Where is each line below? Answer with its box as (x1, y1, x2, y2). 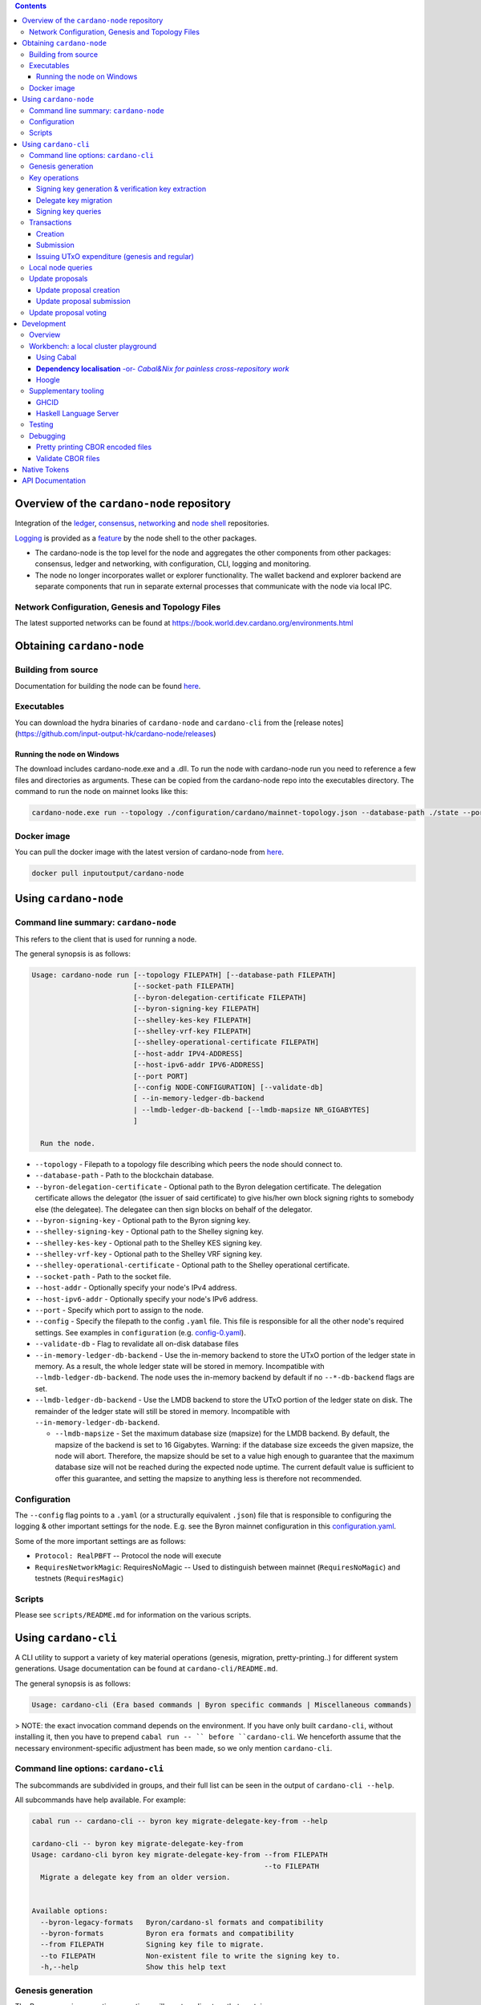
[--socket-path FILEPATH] (132, 982, 236, 990)
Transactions (29, 217, 72, 228)
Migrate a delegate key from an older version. (40, 1873, 231, 1882)
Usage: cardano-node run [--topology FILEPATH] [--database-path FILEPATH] (31, 970, 337, 980)
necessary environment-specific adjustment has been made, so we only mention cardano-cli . (14, 1743, 333, 1752)
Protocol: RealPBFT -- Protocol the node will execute (34, 1551, 222, 1561)
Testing (29, 419, 54, 429)
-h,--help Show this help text (40, 1962, 227, 1972)
